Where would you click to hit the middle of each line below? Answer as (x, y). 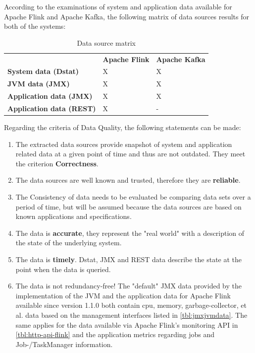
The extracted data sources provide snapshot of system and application (124, 144)
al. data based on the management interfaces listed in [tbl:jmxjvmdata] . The (131, 315)
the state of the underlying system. (69, 243)
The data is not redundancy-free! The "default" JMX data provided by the (128, 286)
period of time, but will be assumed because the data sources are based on (128, 206)
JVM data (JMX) (39, 84)
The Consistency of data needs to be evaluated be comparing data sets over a (133, 197)
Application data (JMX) (50, 96)
